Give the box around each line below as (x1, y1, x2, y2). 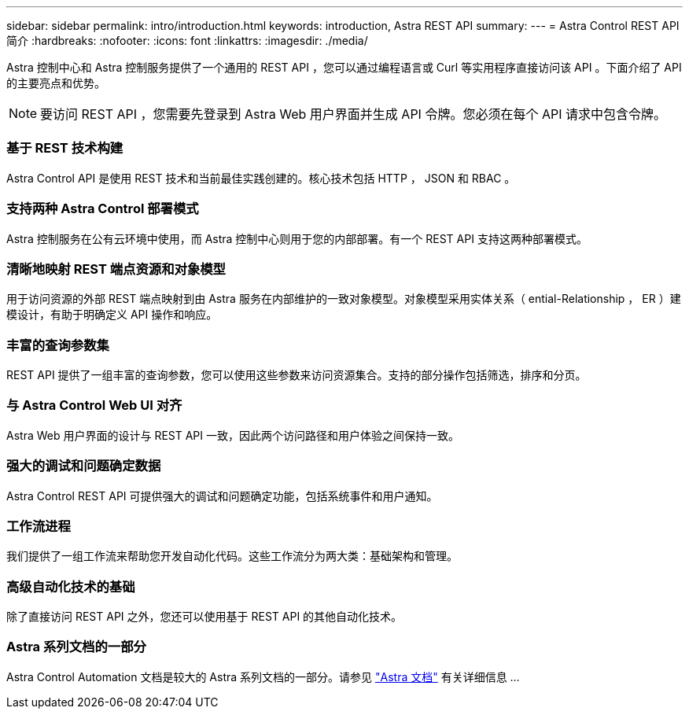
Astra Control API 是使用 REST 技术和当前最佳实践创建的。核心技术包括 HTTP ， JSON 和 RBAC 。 (6, 171, 516, 185)
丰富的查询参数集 (6, 337, 109, 353)
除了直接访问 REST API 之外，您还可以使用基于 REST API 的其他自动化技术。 (6, 610, 403, 623)
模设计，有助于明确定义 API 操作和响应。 (6, 308, 218, 322)
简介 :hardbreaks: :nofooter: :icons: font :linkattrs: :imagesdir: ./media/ (6, 34, 368, 47)
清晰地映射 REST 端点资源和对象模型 (6, 260, 226, 277)
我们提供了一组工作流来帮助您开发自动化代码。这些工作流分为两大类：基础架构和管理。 (6, 549, 458, 563)
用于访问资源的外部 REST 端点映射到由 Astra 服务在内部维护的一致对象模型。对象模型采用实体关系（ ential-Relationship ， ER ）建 (6, 292, 681, 306)
